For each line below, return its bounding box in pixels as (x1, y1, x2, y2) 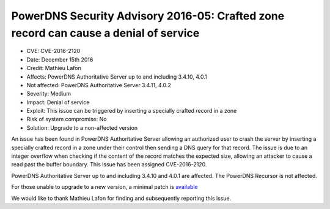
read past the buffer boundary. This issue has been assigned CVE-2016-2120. (11, 161, 207, 168)
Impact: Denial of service (26, 98, 90, 106)
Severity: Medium (26, 90, 71, 97)
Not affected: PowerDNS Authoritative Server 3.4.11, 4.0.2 (26, 81, 171, 88)
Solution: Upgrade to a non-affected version (26, 124, 138, 131)
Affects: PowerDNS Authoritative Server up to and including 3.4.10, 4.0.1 (26, 73, 207, 80)
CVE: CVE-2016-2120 (26, 48, 81, 55)
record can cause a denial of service (11, 26, 200, 40)
